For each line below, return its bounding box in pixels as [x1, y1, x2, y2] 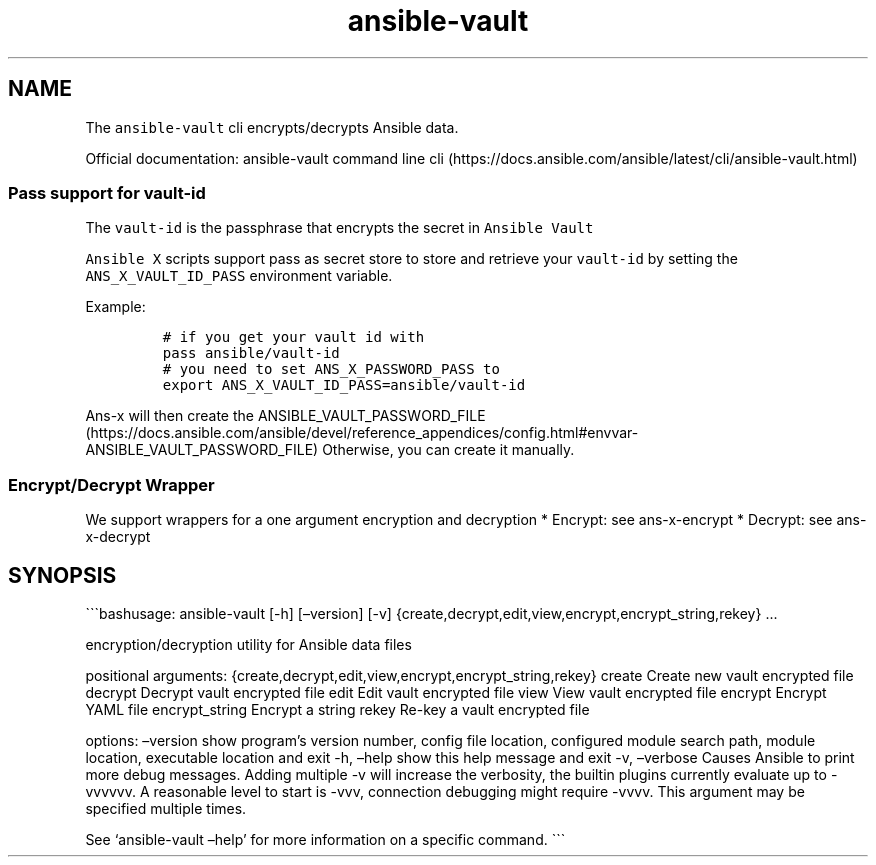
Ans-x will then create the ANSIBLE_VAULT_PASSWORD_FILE [85, 407, 486, 425]
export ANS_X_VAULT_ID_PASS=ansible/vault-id [162, 377, 526, 394]
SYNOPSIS [8, 562, 117, 588]
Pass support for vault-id [8, 182, 206, 203]
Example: [85, 298, 146, 316]
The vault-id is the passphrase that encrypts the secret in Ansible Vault [85, 219, 594, 237]
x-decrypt [85, 528, 151, 546]
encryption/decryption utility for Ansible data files [85, 635, 412, 653]
